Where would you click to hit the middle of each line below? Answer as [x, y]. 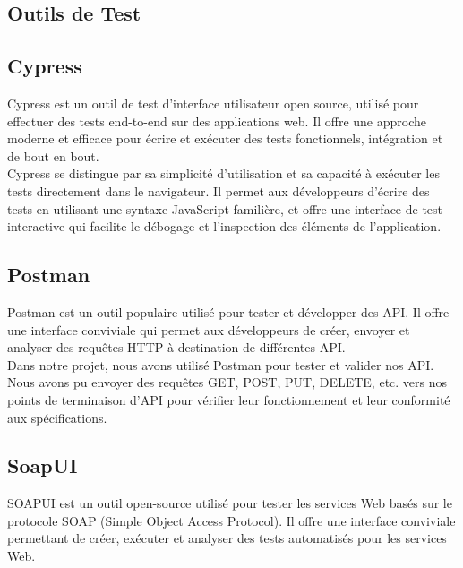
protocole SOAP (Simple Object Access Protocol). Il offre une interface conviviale [231, 520]
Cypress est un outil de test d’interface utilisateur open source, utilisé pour [213, 103]
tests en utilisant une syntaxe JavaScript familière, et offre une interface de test [225, 208]
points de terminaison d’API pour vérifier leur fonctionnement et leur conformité [229, 399]
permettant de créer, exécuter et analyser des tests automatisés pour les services [227, 538]
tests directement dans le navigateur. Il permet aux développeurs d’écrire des [219, 190]
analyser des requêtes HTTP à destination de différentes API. [176, 347]
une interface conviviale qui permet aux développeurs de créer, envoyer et [209, 329]
